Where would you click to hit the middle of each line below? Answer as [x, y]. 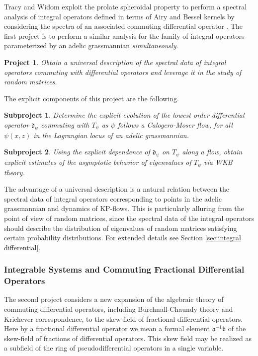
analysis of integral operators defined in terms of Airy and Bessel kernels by [119, 16]
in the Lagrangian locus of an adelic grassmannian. [111, 135]
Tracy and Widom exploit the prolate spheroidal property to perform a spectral [126, 6]
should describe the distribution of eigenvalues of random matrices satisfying [121, 228]
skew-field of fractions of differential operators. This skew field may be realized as [128, 338]
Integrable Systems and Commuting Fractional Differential [124, 269]
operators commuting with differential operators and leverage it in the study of [123, 72]
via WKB [218, 162]
